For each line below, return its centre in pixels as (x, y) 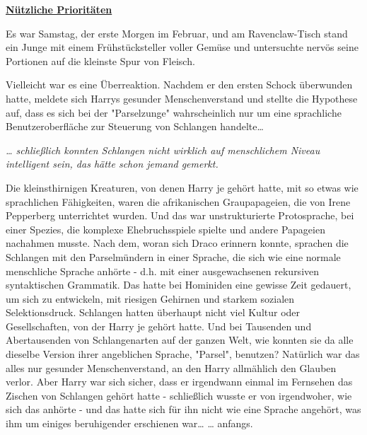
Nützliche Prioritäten (59, 9)
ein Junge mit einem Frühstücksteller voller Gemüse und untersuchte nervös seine (182, 47)
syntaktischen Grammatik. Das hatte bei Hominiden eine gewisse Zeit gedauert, (179, 285)
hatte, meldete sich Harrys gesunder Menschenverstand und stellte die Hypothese (182, 98)
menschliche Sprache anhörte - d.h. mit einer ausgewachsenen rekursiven (163, 271)
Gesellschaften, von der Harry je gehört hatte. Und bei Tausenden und (159, 326)
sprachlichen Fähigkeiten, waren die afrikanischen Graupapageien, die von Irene (178, 201)
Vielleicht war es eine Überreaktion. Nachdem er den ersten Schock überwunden (179, 85)
